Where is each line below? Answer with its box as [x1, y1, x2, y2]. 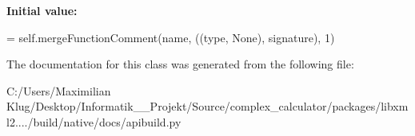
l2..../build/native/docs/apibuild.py [6, 113, 182, 130]
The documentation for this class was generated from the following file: [6, 56, 354, 72]
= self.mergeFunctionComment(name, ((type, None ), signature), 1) [6, 29, 335, 45]
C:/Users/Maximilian [6, 82, 111, 99]
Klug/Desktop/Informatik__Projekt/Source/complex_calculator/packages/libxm [6, 98, 409, 115]
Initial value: [6, 2, 78, 18]
